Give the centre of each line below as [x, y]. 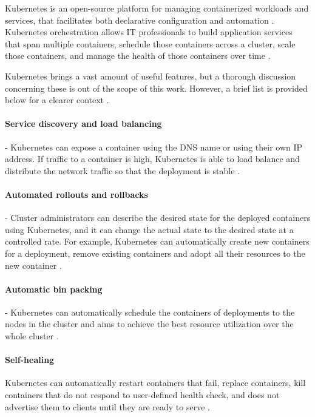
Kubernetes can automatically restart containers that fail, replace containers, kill [155, 383]
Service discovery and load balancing [83, 124]
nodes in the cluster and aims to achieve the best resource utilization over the [149, 324]
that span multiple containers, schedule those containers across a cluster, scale [150, 43]
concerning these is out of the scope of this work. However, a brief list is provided [156, 88]
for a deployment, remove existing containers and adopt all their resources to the [155, 253]
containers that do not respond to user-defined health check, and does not [142, 395]
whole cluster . [32, 336]
